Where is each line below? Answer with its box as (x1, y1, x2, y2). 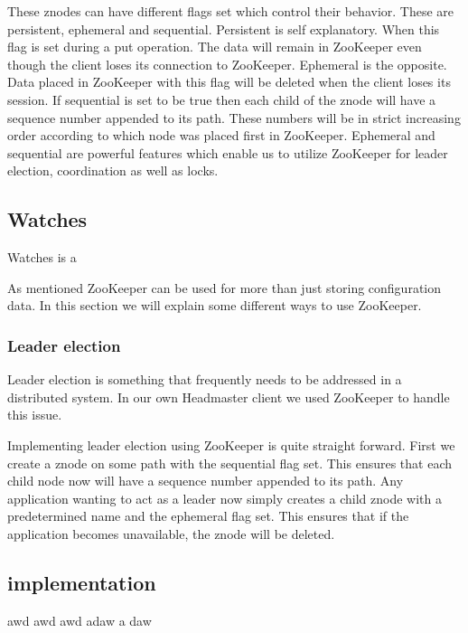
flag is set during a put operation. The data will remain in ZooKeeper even (7, 37, 422, 56)
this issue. (7, 405, 62, 424)
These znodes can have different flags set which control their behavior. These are (7, 2, 454, 20)
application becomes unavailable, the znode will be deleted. (7, 524, 335, 543)
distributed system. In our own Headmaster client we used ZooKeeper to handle (7, 387, 450, 406)
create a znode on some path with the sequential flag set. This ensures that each (7, 453, 453, 472)
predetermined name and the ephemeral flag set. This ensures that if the (7, 506, 409, 525)
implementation (7, 568, 156, 596)
